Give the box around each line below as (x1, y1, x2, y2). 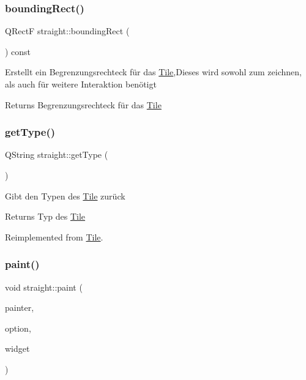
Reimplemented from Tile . (5, 230, 103, 243)
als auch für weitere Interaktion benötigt (5, 78, 157, 90)
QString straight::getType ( (5, 148, 108, 161)
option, (5, 321, 31, 334)
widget (5, 342, 30, 355)
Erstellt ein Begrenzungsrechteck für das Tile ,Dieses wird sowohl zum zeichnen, (5, 65, 302, 78)
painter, (5, 301, 34, 314)
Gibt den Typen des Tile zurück (5, 189, 125, 202)
